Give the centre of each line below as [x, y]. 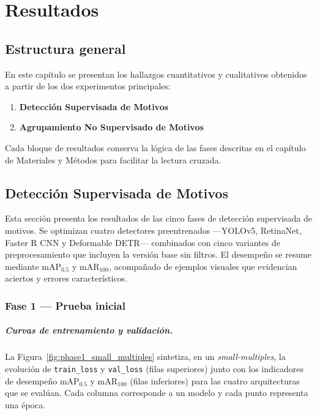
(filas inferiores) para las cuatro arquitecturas [215, 380]
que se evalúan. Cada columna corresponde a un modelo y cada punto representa [157, 393]
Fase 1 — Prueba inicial [65, 305]
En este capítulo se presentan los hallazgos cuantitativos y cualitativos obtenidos [156, 74]
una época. [25, 404]
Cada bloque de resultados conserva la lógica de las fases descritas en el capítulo [155, 147]
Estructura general [65, 48]
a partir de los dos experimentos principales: [88, 86]
